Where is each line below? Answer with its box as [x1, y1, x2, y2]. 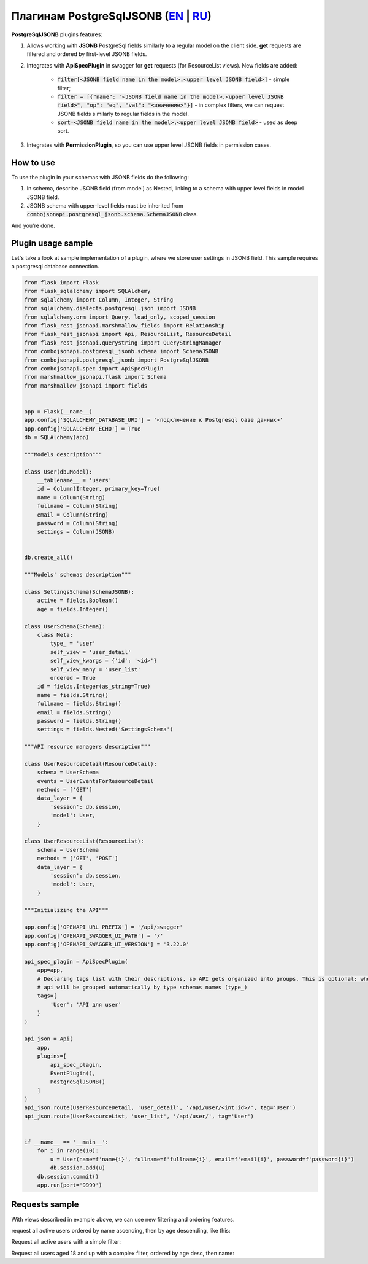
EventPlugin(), [50, 1069, 96, 1077]
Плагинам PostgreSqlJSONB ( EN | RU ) [11, 9, 212, 23]
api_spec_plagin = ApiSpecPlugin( [24, 958, 128, 965]
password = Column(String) [37, 520, 119, 526]
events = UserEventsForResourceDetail [37, 778, 154, 784]
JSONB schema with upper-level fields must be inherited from [26, 201, 184, 209]
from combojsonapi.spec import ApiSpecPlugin [24, 365, 164, 372]
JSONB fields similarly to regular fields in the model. [57, 110, 190, 117]
